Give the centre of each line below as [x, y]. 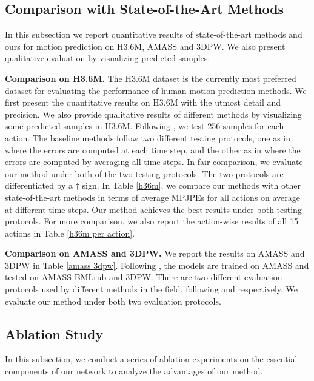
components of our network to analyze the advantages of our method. [134, 371]
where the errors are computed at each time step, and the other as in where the [153, 150]
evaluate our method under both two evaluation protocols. [113, 301]
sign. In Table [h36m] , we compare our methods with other [191, 185]
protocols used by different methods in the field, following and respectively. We [152, 289]
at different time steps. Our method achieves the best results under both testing [153, 209]
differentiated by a [39, 185]
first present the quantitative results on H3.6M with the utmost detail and [143, 102]
